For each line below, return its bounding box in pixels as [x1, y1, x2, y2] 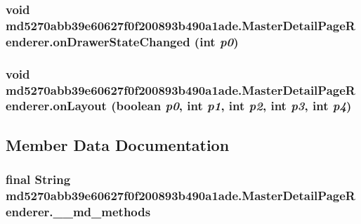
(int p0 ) [194, 32, 239, 50]
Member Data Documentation [6, 133, 230, 155]
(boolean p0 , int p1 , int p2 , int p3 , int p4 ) [111, 97, 352, 114]
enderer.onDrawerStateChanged [6, 32, 190, 50]
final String [6, 171, 71, 188]
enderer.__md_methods [6, 202, 151, 220]
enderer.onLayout [6, 97, 107, 114]
